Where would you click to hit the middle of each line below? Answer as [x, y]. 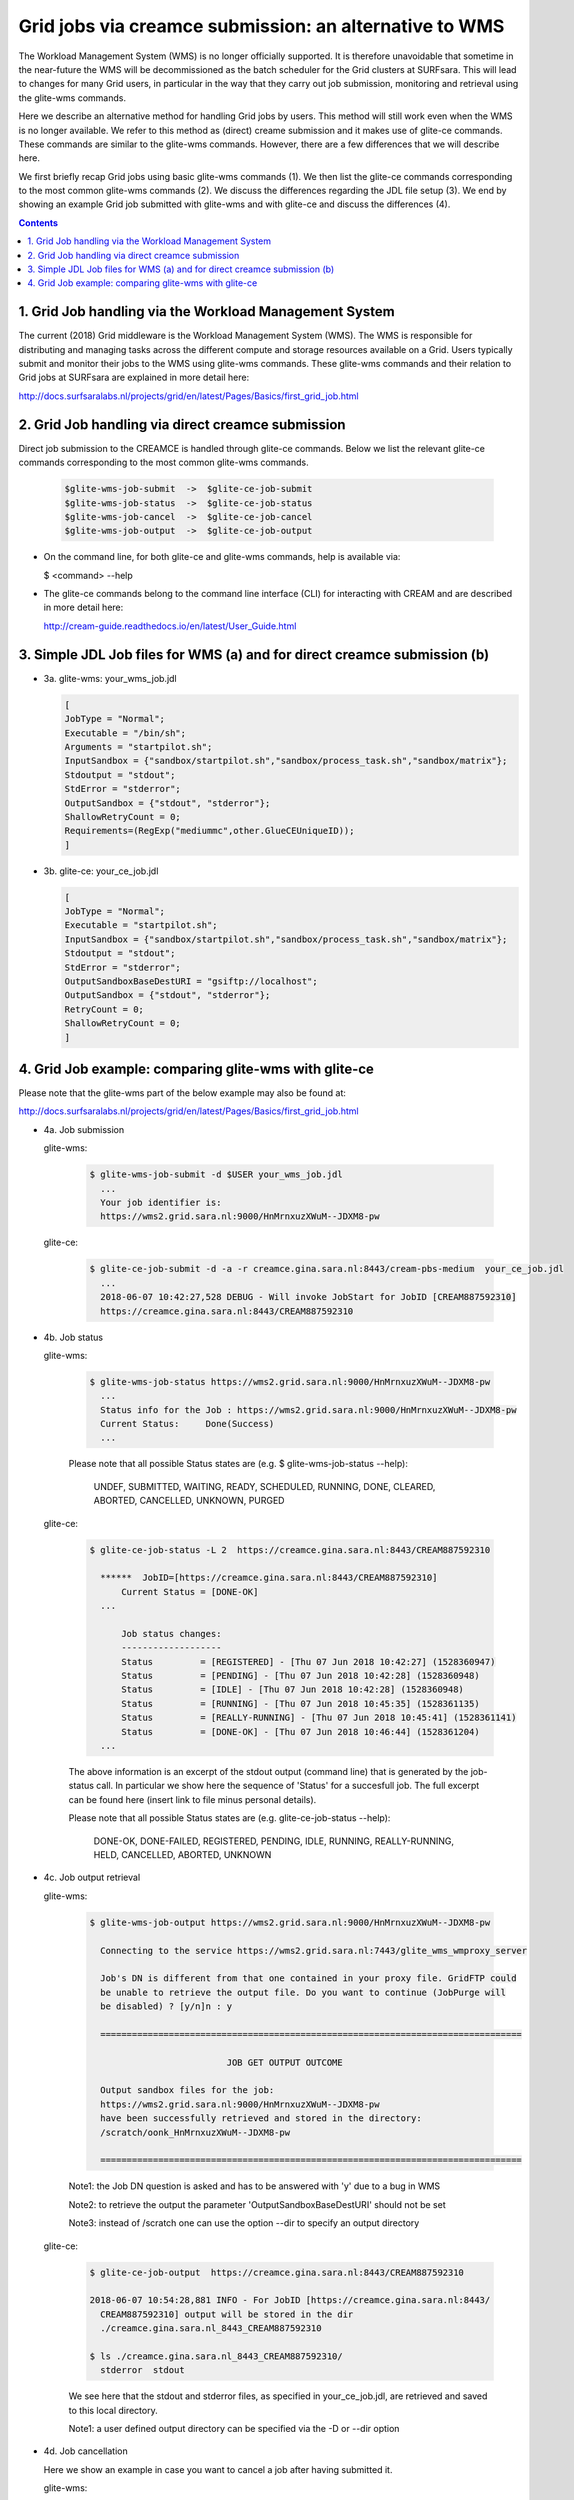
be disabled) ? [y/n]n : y [166, 2006]
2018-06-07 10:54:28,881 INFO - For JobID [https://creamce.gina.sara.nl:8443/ [290, 2300]
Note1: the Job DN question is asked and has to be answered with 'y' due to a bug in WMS [254, 2186]
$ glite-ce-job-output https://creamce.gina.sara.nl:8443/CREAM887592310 [277, 2272]
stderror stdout [142, 2370]
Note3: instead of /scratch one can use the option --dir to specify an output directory [244, 2223]
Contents [38, 222]
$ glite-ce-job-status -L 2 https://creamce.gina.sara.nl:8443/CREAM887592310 [290, 1549]
